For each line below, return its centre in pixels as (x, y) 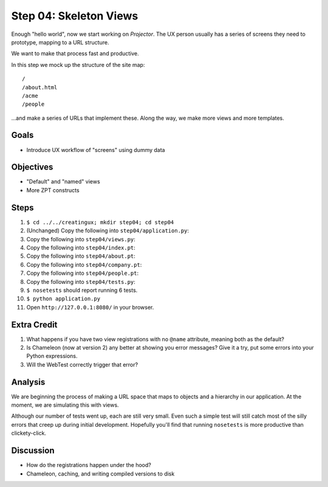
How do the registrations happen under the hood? (89, 465)
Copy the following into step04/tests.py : (81, 281)
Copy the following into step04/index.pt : (81, 247)
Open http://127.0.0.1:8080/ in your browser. (90, 307)
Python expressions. (52, 356)
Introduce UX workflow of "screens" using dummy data (96, 150)
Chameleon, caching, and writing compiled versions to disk (101, 474)
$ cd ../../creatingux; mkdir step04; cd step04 (100, 222)
